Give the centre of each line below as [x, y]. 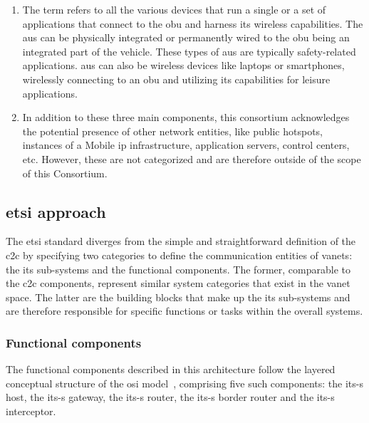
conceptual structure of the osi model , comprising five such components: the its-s [184, 383]
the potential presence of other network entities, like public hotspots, [172, 131]
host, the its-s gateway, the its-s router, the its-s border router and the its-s [170, 397]
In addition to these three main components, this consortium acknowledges [186, 117]
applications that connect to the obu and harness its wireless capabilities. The [193, 23]
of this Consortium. [65, 173]
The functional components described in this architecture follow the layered [171, 369]
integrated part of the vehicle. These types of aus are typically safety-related [189, 51]
